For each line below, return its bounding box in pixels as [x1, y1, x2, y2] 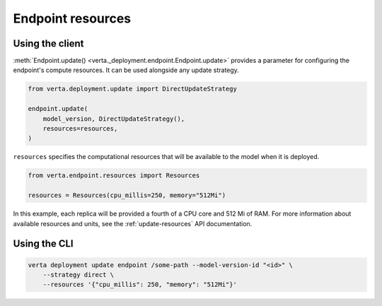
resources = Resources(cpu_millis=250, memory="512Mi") [28, 192, 226, 199]
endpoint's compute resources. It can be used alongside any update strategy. [13, 66, 240, 74]
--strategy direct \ [42, 271, 115, 278]
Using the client [13, 37, 84, 49]
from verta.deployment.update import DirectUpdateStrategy [28, 85, 237, 93]
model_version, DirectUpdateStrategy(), [42, 114, 185, 123]
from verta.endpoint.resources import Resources [28, 172, 200, 180]
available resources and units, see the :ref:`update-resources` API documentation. [13, 219, 253, 228]
